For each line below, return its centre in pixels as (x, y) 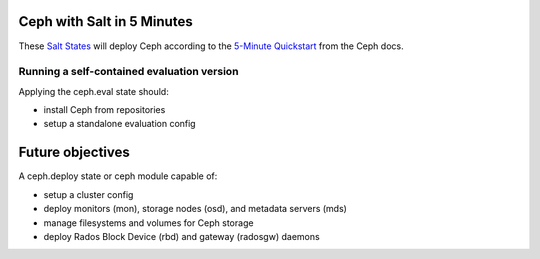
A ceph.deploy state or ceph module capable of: (118, 176)
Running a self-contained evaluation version (128, 72)
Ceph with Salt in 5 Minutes (106, 21)
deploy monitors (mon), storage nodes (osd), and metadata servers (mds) (195, 209)
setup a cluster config (88, 194)
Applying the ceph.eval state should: (93, 91)
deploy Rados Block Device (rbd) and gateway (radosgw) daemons (181, 236)
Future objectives (74, 152)
